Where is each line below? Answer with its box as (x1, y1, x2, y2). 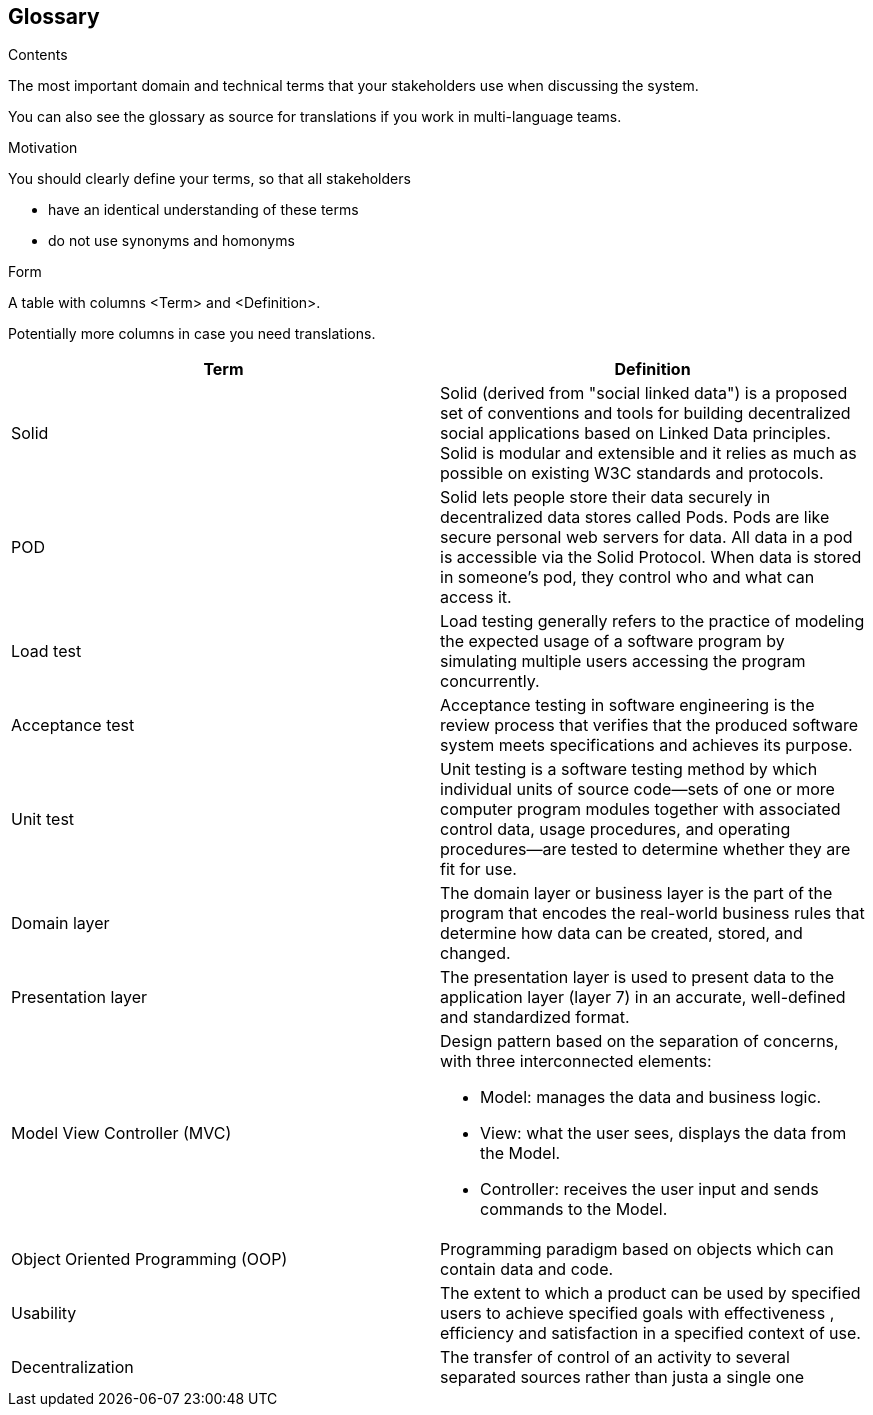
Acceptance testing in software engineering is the (440, 695, 815, 716)
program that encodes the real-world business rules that (440, 903, 865, 924)
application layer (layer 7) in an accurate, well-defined (440, 987, 846, 1008)
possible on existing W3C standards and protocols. (440, 463, 824, 484)
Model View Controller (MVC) (11, 1123, 232, 1144)
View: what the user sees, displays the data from (480, 1123, 847, 1144)
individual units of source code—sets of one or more (440, 779, 835, 800)
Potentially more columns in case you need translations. (8, 325, 376, 343)
